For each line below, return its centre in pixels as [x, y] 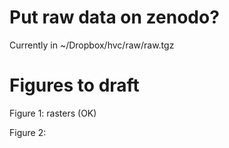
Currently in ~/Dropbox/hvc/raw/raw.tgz [92, 45]
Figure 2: [28, 132]
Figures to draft [74, 85]
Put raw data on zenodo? [114, 17]
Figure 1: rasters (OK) [53, 113]
